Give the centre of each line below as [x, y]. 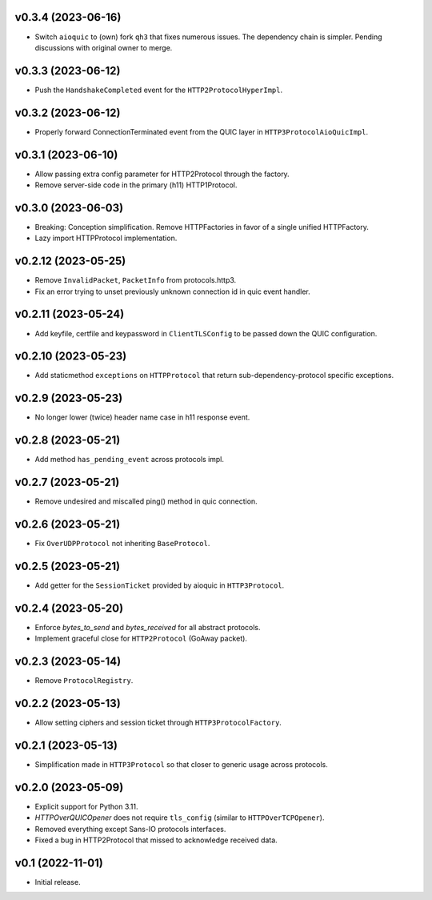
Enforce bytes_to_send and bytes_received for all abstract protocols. [148, 627]
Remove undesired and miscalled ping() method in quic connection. [146, 501]
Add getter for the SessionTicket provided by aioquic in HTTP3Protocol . [160, 585]
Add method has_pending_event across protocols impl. [129, 460]
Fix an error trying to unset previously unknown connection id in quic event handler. [173, 291]
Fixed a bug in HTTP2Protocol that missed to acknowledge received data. [156, 840]
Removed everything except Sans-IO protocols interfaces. [130, 829]
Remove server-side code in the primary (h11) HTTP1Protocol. [136, 185]
